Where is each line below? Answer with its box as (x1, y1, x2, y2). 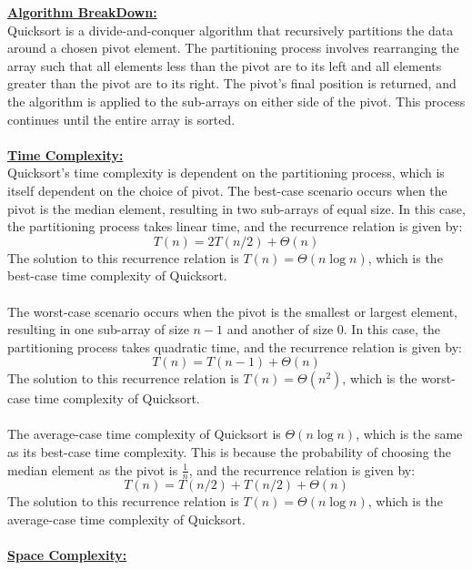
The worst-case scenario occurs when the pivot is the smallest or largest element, (7, 301, 457, 321)
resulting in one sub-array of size (7, 320, 189, 339)
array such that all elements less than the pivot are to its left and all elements (7, 56, 442, 75)
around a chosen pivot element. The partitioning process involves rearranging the (7, 38, 459, 57)
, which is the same (356, 424, 463, 443)
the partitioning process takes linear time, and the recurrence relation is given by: (7, 217, 463, 236)
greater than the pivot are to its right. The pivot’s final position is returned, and (7, 74, 457, 93)
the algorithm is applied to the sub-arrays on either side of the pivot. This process (7, 91, 466, 110)
